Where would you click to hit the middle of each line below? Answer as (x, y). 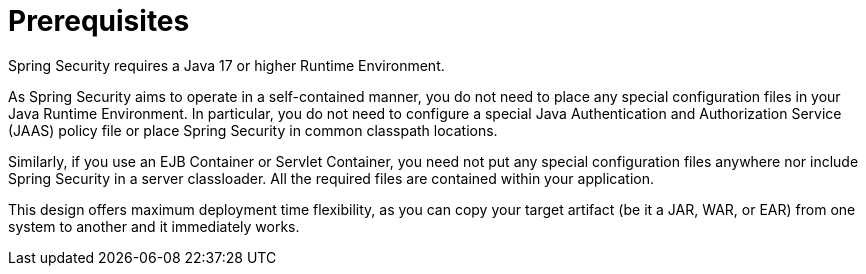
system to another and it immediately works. (154, 226)
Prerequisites (99, 21)
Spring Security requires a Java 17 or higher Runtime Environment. (226, 65)
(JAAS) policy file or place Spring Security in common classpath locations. (253, 130)
